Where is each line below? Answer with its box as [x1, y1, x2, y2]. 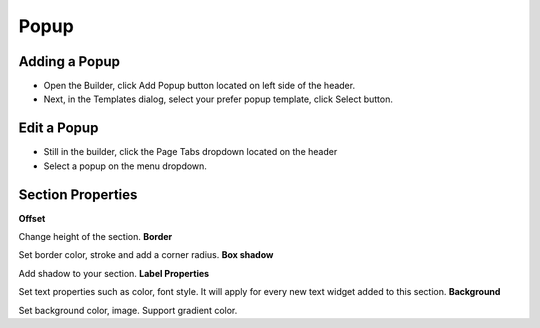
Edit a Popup [18, 120, 99, 137]
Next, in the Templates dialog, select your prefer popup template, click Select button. [43, 93, 394, 105]
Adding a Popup [18, 53, 120, 70]
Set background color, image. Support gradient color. [18, 304, 238, 316]
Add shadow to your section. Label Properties [18, 267, 210, 279]
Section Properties [18, 186, 138, 203]
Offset [18, 212, 46, 224]
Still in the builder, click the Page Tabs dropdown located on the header [43, 146, 338, 158]
